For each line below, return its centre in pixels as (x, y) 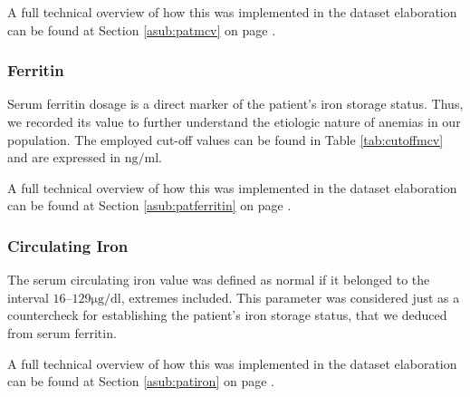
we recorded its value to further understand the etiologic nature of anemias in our (234, 121)
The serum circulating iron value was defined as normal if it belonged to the (219, 280)
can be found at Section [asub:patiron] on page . (141, 381)
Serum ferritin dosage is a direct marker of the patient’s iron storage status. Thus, (235, 104)
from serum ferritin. (62, 332)
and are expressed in (64, 157)
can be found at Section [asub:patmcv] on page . (142, 29)
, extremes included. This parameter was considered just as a (290, 297)
